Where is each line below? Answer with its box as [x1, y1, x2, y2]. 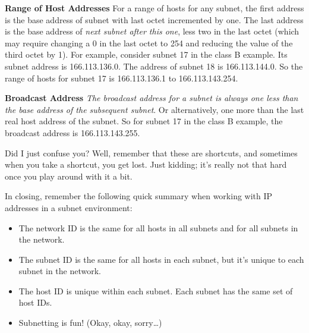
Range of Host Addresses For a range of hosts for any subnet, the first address [5, 2, 304, 14]
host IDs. [18, 296, 52, 309]
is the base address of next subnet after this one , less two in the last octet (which [5, 25, 299, 37]
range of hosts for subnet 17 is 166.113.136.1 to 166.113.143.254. [5, 71, 238, 84]
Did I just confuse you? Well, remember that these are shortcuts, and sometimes [5, 146, 298, 159]
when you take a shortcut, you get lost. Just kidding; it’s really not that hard [5, 158, 287, 171]
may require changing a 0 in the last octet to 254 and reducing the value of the [5, 36, 293, 49]
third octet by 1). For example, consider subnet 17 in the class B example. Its [5, 48, 288, 61]
